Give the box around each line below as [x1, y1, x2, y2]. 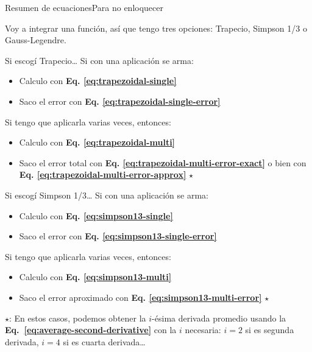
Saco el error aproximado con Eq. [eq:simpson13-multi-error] [19, 290, 262, 303]
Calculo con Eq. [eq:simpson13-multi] [19, 270, 172, 283]
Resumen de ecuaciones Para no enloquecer [5, 1, 163, 13]
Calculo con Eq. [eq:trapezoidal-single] [19, 74, 177, 87]
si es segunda [245, 323, 294, 336]
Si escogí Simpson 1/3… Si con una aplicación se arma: [5, 188, 208, 201]
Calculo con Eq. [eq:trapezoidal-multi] [19, 136, 175, 149]
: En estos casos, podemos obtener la [9, 311, 146, 324]
